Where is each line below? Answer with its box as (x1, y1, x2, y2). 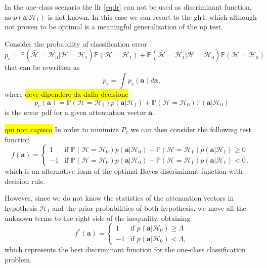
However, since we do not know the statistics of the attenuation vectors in (5, 193, 234, 203)
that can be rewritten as (5, 62, 80, 72)
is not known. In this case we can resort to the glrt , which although (48, 11, 257, 22)
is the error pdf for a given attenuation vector (5, 107, 146, 118)
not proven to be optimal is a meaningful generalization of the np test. (5, 21, 223, 32)
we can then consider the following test (130, 124, 251, 134)
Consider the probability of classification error (5, 38, 147, 49)
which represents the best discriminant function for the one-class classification (5, 244, 246, 255)
